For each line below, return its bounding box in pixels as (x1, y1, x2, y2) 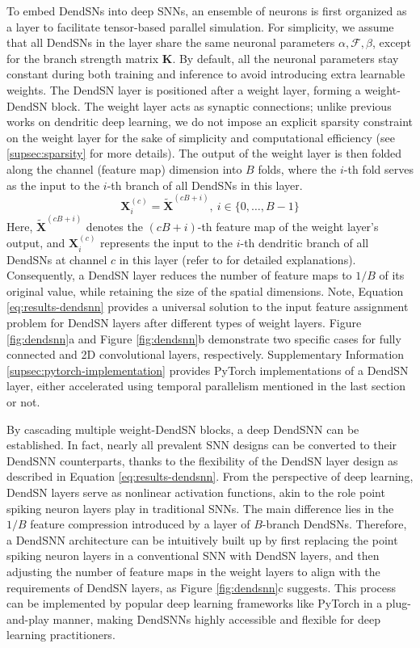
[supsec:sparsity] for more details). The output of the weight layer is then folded (6, 145, 402, 162)
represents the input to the (100, 234, 233, 251)
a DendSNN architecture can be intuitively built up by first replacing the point (6, 531, 398, 548)
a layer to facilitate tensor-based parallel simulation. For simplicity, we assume (6, 18, 394, 35)
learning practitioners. (6, 626, 115, 643)
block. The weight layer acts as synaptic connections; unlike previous (51, 97, 392, 114)
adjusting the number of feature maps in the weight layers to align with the (6, 562, 380, 579)
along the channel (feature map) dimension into (6, 160, 242, 177)
